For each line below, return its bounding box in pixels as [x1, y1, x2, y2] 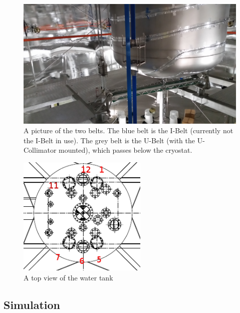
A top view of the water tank [24, 272, 113, 282]
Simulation [4, 296, 61, 312]
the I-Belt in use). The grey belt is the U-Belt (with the [24, 135, 195, 145]
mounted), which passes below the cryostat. [59, 145, 192, 155]
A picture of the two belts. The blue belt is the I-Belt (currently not [24, 125, 233, 136]
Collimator [24, 145, 57, 155]
